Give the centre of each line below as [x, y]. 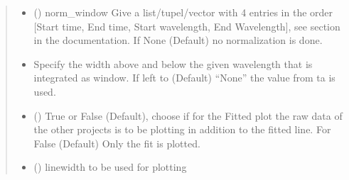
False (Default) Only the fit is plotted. [117, 143]
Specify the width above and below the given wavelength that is [173, 63]
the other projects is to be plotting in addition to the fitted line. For [182, 129]
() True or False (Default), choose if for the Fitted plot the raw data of [188, 115]
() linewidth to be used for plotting [110, 167]
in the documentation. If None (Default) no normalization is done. [178, 40]
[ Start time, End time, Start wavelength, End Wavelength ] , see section [187, 26]
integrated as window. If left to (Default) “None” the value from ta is [184, 78]
